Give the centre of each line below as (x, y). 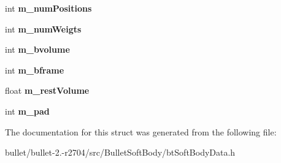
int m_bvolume (37, 49)
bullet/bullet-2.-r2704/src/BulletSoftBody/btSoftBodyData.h (120, 152)
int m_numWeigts (43, 28)
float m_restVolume (47, 90)
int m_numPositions (48, 8)
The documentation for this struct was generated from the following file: (141, 131)
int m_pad (27, 111)
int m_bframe (35, 70)
